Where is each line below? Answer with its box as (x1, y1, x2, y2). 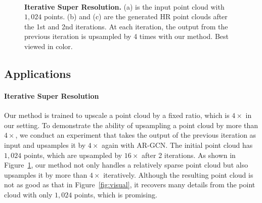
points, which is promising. (74, 189, 157, 199)
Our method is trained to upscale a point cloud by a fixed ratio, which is (4, 110, 230, 120)
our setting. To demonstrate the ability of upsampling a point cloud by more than (4, 119, 258, 130)
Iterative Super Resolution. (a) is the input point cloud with (24, 1, 225, 12)
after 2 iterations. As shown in (142, 149, 236, 160)
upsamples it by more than (4, 169, 88, 180)
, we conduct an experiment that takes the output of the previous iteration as (15, 130, 256, 140)
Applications (4, 65, 71, 81)
